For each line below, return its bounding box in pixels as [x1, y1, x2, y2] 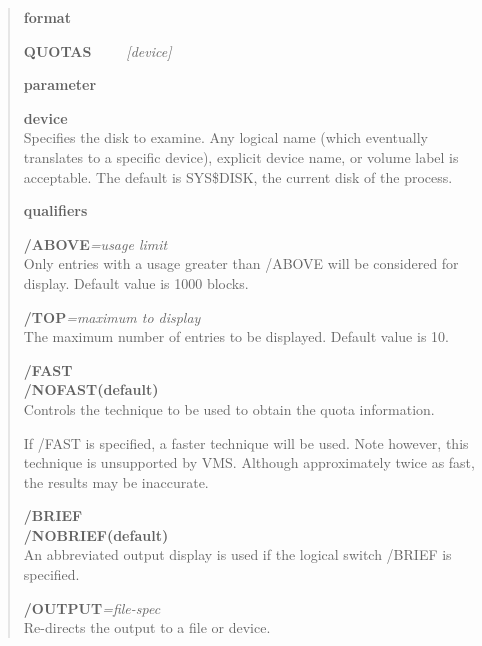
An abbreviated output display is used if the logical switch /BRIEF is [23, 544, 452, 565]
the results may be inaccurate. [23, 471, 209, 492]
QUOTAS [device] [23, 40, 172, 61]
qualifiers [23, 200, 88, 221]
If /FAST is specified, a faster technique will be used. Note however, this [23, 432, 469, 453]
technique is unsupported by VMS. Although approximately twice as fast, [23, 452, 475, 473]
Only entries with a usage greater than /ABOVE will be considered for [23, 253, 459, 274]
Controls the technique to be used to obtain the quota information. [23, 398, 435, 419]
